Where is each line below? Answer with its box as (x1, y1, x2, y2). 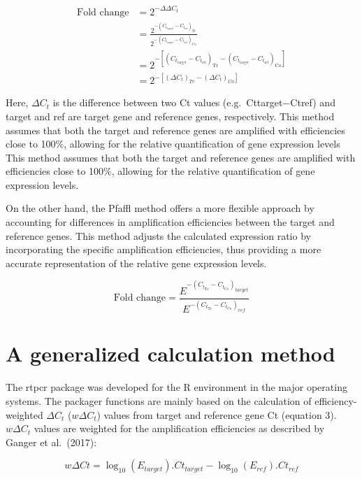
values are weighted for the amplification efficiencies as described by (34, 421, 325, 436)
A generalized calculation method (6, 339, 335, 368)
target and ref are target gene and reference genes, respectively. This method (6, 108, 335, 123)
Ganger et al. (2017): (6, 434, 97, 449)
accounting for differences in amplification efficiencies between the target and (6, 215, 335, 229)
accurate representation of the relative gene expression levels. (6, 255, 267, 270)
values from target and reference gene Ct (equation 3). (103, 407, 337, 422)
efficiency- (314, 393, 357, 408)
